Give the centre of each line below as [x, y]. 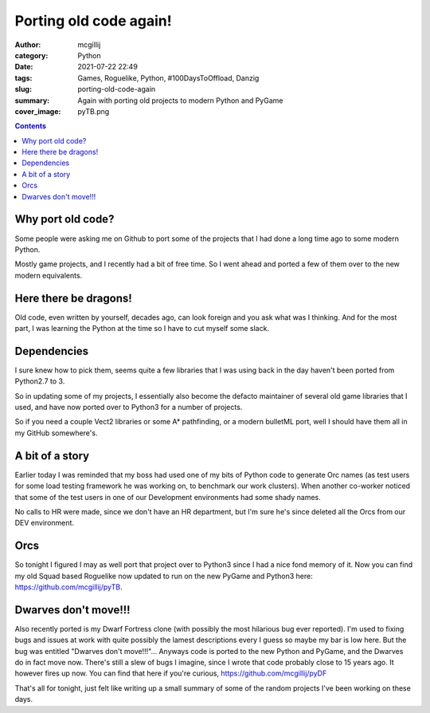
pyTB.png [94, 111]
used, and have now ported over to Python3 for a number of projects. [129, 408]
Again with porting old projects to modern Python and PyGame [180, 100]
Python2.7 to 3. [40, 381]
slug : [23, 89]
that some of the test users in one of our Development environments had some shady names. [168, 497]
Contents [31, 126]
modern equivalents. [49, 275]
